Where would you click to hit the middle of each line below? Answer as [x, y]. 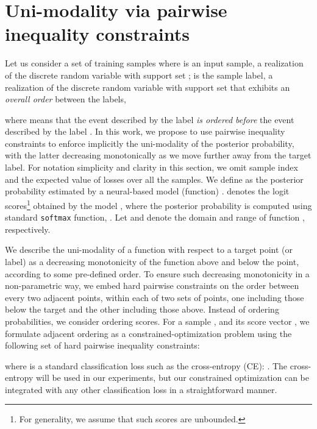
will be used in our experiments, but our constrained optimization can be [173, 378]
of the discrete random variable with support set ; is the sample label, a [139, 75]
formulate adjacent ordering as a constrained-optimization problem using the [148, 333]
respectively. [28, 229]
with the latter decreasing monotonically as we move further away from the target [158, 155]
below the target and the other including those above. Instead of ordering [142, 309]
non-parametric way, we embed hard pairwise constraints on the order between [152, 285]
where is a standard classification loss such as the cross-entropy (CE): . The [146, 365]
